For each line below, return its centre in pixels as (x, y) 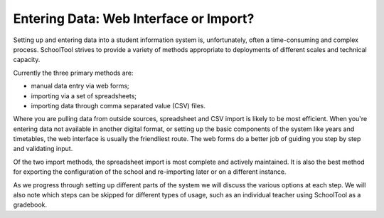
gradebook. (30, 205)
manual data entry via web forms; (80, 86)
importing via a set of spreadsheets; (84, 95)
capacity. (27, 60)
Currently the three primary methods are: (73, 73)
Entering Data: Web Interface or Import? (134, 19)
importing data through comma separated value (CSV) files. (118, 105)
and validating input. (43, 149)
